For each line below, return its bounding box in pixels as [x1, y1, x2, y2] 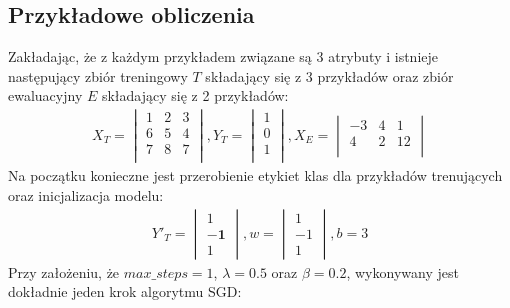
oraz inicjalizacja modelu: [8, 184, 164, 205]
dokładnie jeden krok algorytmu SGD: [8, 281, 242, 302]
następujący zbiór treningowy [8, 65, 188, 86]
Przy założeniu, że [8, 261, 120, 282]
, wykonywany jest [346, 261, 459, 282]
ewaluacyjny [8, 85, 83, 106]
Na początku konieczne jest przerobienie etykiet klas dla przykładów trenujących [8, 165, 503, 186]
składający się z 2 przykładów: [101, 85, 289, 106]
